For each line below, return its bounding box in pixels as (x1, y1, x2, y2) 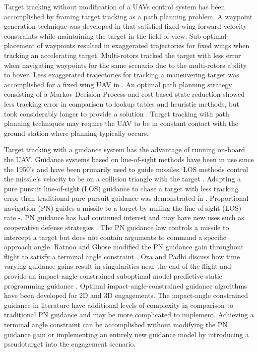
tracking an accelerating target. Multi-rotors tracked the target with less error (4, 50, 241, 60)
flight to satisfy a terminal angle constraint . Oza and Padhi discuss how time (4, 251, 240, 261)
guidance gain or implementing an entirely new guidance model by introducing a (4, 329, 249, 339)
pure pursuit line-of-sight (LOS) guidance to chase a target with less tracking (4, 183, 239, 193)
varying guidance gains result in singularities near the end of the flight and (4, 261, 231, 271)
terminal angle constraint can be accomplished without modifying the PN (4, 319, 228, 329)
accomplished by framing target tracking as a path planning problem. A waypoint (4, 11, 253, 21)
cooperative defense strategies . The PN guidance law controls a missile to (4, 222, 229, 233)
